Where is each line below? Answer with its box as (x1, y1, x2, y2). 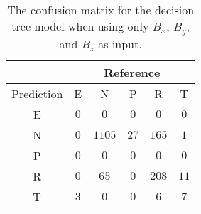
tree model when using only (11, 18, 149, 34)
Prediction (11, 85, 63, 102)
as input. (98, 35, 142, 52)
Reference (104, 63, 161, 80)
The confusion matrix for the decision (7, 1, 195, 18)
